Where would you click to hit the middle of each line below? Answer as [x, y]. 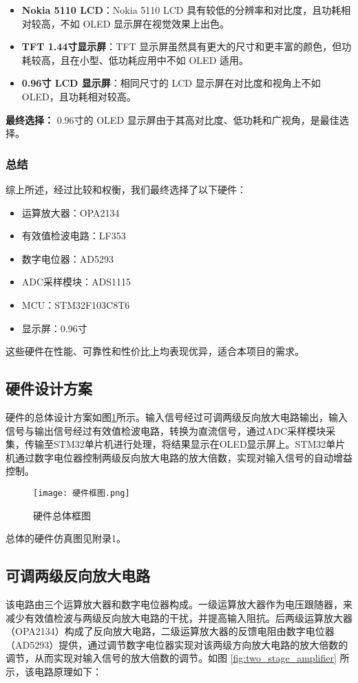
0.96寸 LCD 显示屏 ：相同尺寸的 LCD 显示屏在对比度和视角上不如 [171, 83]
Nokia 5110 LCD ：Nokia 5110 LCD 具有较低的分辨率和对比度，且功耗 [181, 10]
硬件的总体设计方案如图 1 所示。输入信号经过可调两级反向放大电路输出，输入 [177, 416]
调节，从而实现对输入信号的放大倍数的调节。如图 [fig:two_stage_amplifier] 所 [178, 658]
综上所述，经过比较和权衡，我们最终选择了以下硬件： [126, 189]
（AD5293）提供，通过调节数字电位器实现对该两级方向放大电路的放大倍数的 [177, 644]
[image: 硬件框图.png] [82, 493]
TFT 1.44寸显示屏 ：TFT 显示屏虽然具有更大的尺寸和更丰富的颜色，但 [182, 46]
